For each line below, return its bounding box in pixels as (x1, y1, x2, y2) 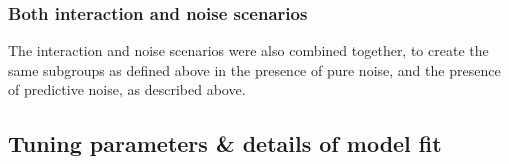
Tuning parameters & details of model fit (8, 128, 442, 159)
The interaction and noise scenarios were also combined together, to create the (8, 40, 489, 61)
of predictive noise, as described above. (8, 79, 246, 100)
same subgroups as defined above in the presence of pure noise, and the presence (8, 59, 501, 80)
